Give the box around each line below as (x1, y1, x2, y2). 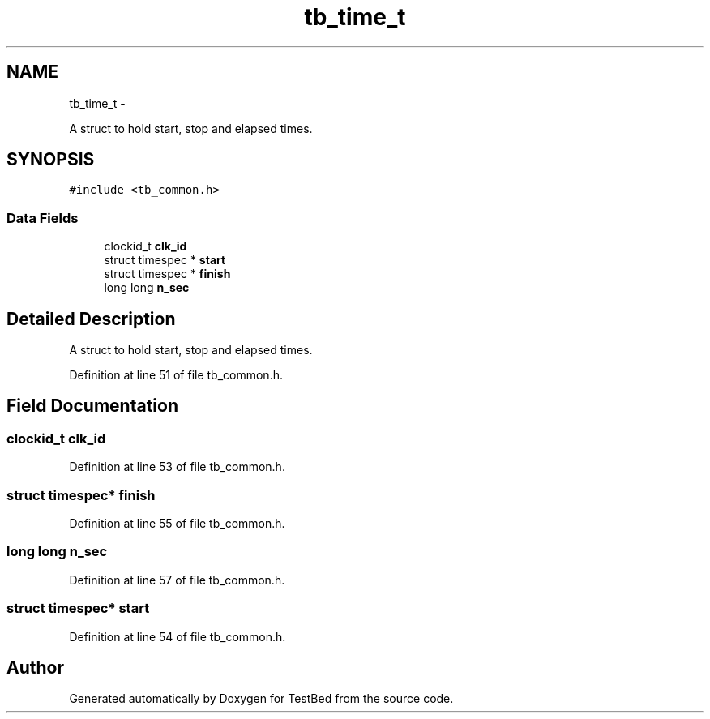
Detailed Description (6, 308, 176, 329)
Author (6, 657, 64, 678)
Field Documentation (6, 396, 178, 417)
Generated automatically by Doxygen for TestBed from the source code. (69, 691, 454, 706)
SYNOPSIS (6, 149, 95, 170)
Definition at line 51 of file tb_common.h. (69, 368, 283, 383)
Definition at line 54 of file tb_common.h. (69, 629, 286, 644)
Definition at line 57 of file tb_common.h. (69, 572, 285, 587)
